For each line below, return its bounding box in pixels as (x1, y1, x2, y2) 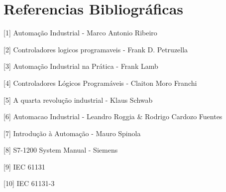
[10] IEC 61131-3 (3, 178, 55, 189)
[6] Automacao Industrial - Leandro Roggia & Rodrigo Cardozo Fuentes (3, 111, 223, 122)
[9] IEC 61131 (3, 161, 45, 172)
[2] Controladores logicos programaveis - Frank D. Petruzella (3, 44, 188, 54)
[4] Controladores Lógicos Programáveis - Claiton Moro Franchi (3, 77, 197, 88)
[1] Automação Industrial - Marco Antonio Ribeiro (3, 27, 157, 38)
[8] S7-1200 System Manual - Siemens (3, 145, 118, 155)
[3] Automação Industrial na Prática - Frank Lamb (3, 61, 158, 71)
